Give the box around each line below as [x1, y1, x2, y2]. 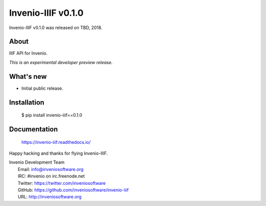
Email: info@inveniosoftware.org [18, 166, 84, 172]
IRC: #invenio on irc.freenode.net [18, 173, 85, 179]
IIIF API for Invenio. [9, 50, 48, 56]
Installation [9, 98, 44, 106]
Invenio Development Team [9, 159, 65, 165]
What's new [9, 72, 47, 81]
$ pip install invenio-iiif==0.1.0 [21, 112, 82, 118]
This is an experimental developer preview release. [9, 59, 113, 65]
